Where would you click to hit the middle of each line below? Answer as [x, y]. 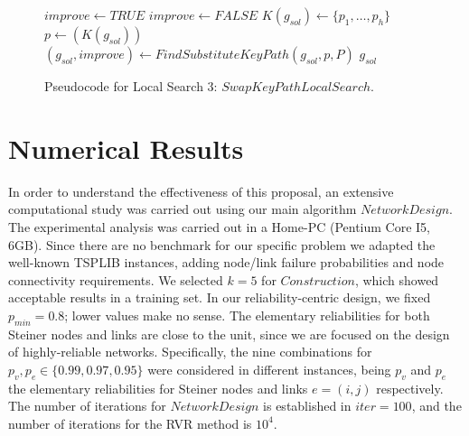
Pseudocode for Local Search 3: [131, 86]
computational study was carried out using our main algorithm [183, 209]
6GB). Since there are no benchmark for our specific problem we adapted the [222, 244]
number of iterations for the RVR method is [130, 423]
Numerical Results [126, 148]
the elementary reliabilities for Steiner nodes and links [158, 388]
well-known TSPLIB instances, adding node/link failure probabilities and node [226, 262]
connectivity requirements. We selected [116, 279]
